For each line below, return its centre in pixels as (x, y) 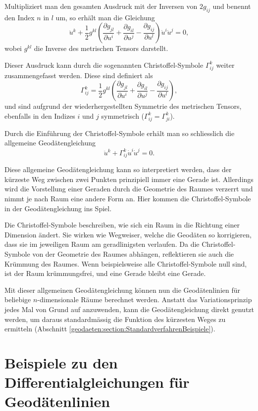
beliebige (18, 299)
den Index (20, 17)
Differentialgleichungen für (97, 382)
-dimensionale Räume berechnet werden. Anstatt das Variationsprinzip (145, 299)
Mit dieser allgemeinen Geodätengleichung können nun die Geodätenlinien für (123, 290)
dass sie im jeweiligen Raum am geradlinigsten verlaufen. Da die (102, 244)
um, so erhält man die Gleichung (105, 17)
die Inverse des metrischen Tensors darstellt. (101, 48)
